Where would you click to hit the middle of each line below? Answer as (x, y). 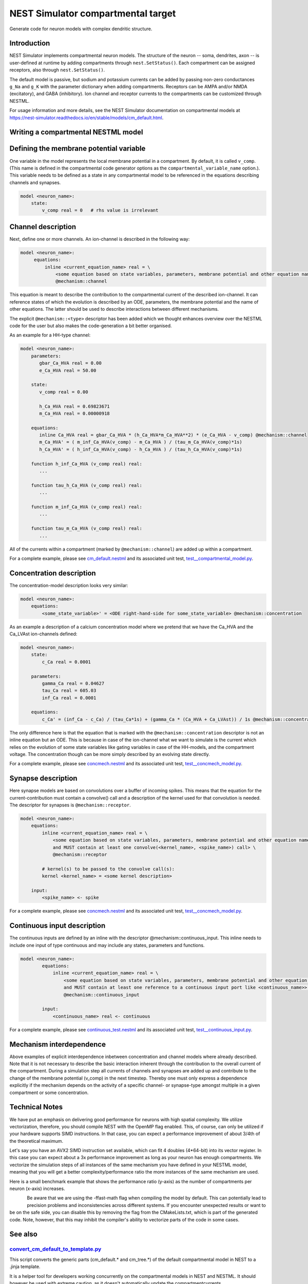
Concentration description (53, 573)
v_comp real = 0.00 (64, 392)
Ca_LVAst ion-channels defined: (43, 634)
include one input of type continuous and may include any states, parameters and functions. (107, 945)
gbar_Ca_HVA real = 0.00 (71, 363)
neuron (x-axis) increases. (37, 1188)
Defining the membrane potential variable (78, 149)
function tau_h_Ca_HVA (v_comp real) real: (86, 485)
